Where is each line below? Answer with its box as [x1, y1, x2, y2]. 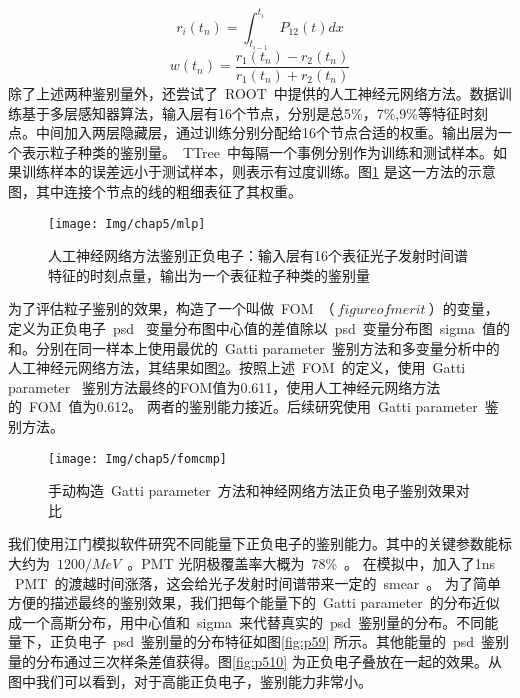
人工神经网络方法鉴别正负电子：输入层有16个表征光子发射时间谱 [48, 245, 468, 266]
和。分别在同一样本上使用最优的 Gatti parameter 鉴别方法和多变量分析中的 [8, 337, 500, 358]
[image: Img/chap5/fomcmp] [48, 451, 227, 466]
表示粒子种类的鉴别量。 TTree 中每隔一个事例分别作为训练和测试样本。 [21, 141, 493, 162]
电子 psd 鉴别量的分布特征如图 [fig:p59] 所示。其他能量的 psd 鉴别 [77, 631, 510, 652]
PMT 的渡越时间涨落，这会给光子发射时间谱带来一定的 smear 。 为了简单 [14, 572, 502, 593]
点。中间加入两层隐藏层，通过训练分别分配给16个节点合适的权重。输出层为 [8, 122, 498, 143]
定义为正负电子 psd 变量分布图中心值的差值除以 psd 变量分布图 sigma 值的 [8, 318, 510, 338]
